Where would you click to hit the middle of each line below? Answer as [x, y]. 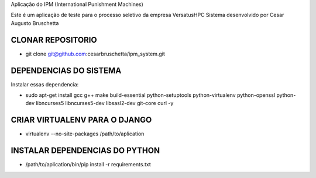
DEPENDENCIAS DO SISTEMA [66, 70]
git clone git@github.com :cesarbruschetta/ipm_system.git [95, 54]
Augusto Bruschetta [35, 23]
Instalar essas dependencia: [45, 84]
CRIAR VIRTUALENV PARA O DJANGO [81, 120]
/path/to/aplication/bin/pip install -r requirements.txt [88, 165]
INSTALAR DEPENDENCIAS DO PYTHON [85, 151]
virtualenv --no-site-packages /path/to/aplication [85, 134]
